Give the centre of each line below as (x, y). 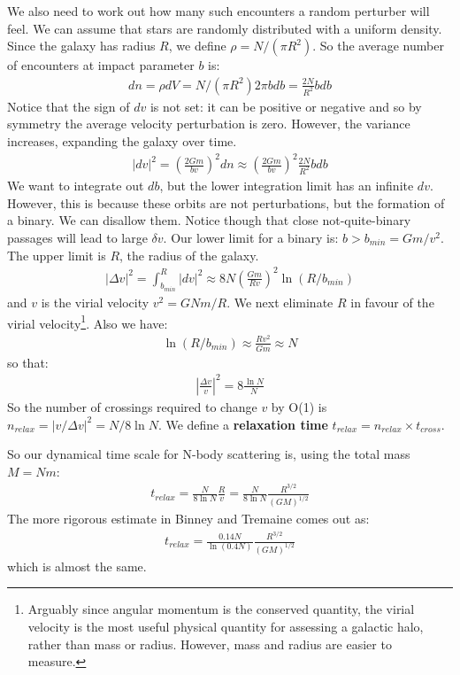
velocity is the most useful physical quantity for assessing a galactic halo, (226, 627)
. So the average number (378, 46)
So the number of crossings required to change (132, 406)
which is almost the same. (77, 566)
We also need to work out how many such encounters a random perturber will (218, 11)
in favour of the (392, 303)
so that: (28, 362)
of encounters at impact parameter (101, 65)
